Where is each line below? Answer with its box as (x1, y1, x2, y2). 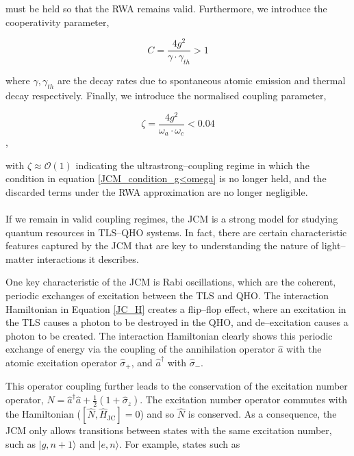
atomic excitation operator (5, 355, 117, 370)
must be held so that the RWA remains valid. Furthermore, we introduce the (5, 1, 327, 15)
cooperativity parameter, (5, 14, 110, 29)
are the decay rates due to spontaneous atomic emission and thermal (57, 73, 346, 88)
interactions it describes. (36, 251, 139, 266)
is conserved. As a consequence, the (188, 407, 337, 421)
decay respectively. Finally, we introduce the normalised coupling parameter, (5, 88, 327, 102)
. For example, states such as (119, 436, 240, 451)
